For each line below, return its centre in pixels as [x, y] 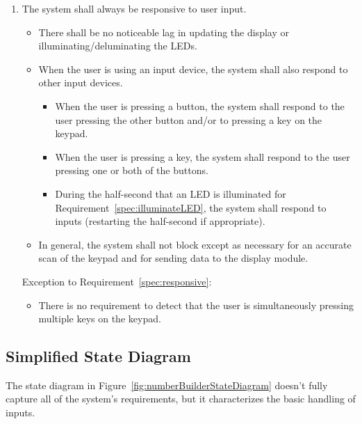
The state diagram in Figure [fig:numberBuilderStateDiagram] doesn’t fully [167, 385]
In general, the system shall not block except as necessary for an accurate [195, 244]
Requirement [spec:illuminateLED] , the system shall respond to [191, 207]
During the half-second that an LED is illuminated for [171, 193]
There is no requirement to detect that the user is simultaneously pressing [196, 305]
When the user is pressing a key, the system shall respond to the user [203, 156]
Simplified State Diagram [98, 356]
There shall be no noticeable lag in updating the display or [164, 32]
